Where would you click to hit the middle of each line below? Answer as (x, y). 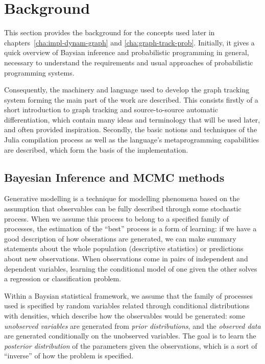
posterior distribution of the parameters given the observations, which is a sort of (131, 345)
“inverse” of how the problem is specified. (69, 356)
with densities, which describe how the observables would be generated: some (125, 315)
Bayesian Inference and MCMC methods (114, 177)
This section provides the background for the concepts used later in (110, 32)
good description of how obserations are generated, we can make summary (120, 238)
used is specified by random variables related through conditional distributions (127, 306)
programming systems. (39, 72)
